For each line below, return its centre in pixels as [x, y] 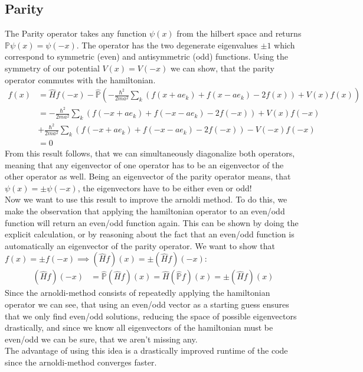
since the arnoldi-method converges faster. [81, 362]
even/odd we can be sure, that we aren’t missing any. [101, 339]
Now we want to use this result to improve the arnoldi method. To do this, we [146, 199]
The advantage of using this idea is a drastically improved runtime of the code [146, 350]
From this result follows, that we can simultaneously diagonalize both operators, [150, 153]
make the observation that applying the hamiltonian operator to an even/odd [145, 211]
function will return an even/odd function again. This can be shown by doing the [152, 222]
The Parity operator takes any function [76, 33]
